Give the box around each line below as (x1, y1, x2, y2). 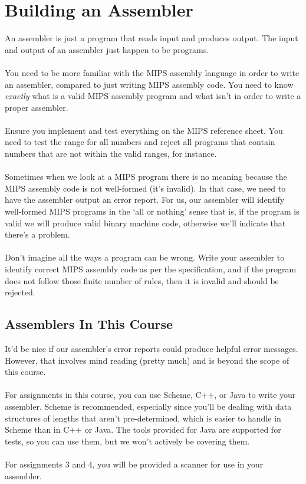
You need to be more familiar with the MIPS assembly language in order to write (5, 66, 300, 78)
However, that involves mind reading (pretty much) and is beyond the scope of (5, 354, 289, 366)
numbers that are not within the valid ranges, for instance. (5, 147, 217, 160)
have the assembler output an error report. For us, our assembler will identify (5, 193, 285, 206)
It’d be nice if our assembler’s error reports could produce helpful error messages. (5, 342, 298, 354)
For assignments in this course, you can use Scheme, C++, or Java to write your (5, 388, 296, 401)
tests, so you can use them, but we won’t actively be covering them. (5, 434, 250, 447)
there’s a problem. (5, 228, 70, 241)
